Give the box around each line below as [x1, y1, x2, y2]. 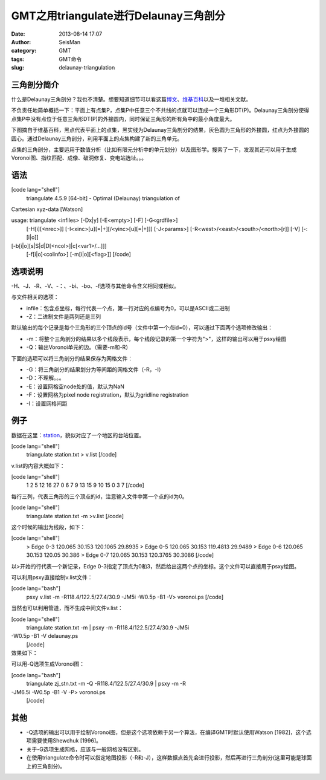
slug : [11, 64, 24, 71]
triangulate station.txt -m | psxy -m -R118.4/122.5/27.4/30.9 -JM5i [26, 623, 190, 631]
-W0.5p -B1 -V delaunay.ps [11, 632, 78, 640]
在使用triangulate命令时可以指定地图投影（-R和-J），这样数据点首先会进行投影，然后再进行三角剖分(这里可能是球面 [26, 754, 312, 761]
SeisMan [59, 38, 81, 45]
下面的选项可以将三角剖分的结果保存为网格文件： [11, 354, 133, 362]
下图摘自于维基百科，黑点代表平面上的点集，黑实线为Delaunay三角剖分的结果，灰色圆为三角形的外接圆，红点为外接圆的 [11, 126, 310, 134]
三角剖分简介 [11, 79, 59, 90]
